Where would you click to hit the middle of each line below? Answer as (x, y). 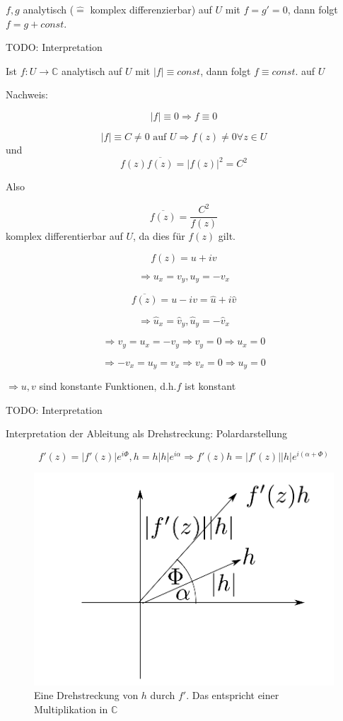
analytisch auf (92, 70)
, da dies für (159, 236)
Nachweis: (27, 94)
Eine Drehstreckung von (86, 695)
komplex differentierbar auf (64, 236)
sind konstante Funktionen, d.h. (108, 386)
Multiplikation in (71, 709)
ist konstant (210, 386)
